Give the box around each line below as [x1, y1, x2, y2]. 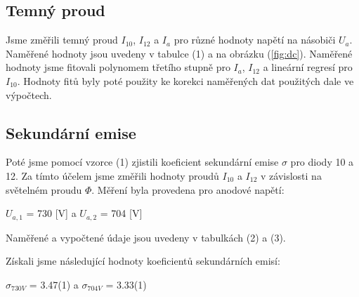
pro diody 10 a [290, 154, 354, 169]
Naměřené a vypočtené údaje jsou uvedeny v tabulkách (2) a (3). [6, 230, 286, 244]
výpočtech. [6, 87, 52, 102]
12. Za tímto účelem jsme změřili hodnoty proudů [6, 168, 219, 183]
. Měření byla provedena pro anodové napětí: [91, 182, 285, 197]
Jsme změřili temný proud [6, 32, 118, 47]
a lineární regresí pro [263, 60, 353, 74]
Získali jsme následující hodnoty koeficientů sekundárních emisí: [6, 253, 280, 268]
